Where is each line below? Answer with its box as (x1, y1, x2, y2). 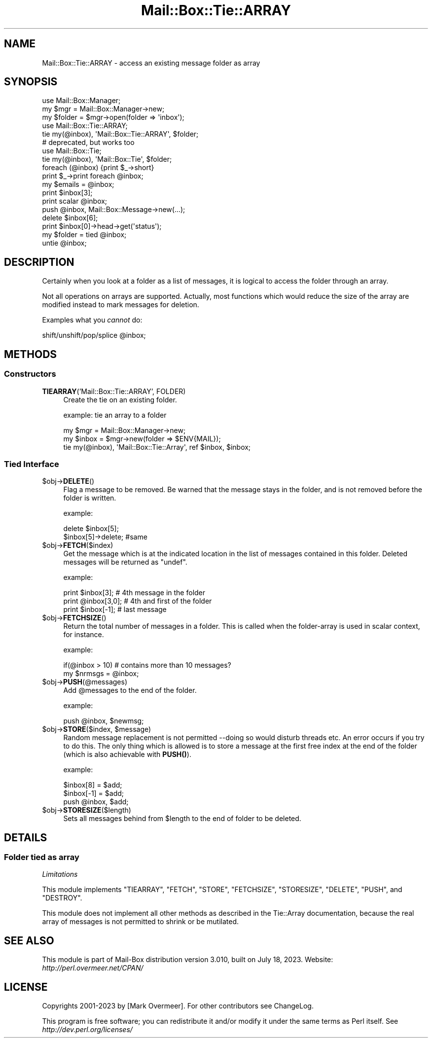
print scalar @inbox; (42, 197, 108, 206)
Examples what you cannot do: (42, 316, 143, 324)
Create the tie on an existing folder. (63, 395, 177, 404)
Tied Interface (4, 459, 59, 469)
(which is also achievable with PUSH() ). (63, 750, 191, 759)
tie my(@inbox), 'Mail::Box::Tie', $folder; (42, 155, 172, 164)
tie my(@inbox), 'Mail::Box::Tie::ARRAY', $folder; (42, 130, 199, 139)
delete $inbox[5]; (63, 524, 119, 533)
